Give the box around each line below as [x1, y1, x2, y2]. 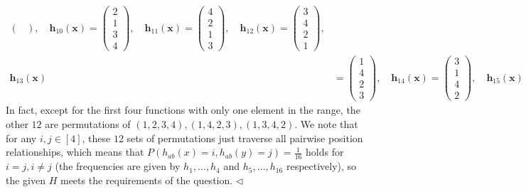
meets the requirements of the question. [60, 172, 233, 187]
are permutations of [45, 117, 131, 132]
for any [6, 130, 37, 145]
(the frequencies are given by [55, 159, 181, 174]
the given [6, 172, 45, 187]
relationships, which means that [6, 144, 144, 159]
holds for [306, 144, 344, 159]
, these [82, 130, 111, 145]
